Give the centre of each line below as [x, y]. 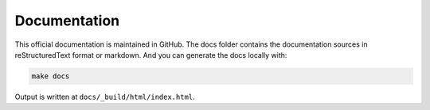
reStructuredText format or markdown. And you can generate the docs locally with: [151, 55]
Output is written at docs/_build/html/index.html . [105, 97]
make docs [51, 76]
